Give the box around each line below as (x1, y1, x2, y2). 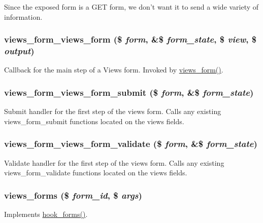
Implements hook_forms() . (4, 208, 88, 219)
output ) (4, 45, 35, 57)
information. (4, 11, 43, 22)
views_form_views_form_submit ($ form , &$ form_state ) (4, 86, 254, 98)
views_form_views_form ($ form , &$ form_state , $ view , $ (4, 33, 257, 46)
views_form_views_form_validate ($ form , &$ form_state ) (4, 137, 257, 150)
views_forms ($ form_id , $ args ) (4, 189, 142, 201)
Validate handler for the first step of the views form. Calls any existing (4, 157, 224, 168)
